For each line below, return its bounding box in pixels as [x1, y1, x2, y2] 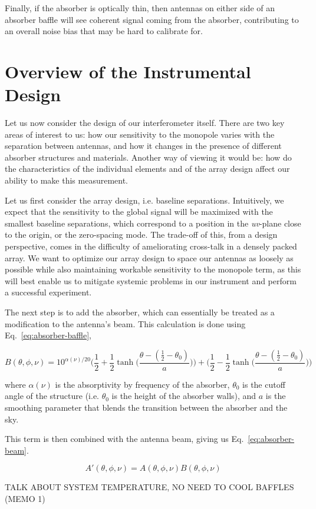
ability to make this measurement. [5, 174, 129, 187]
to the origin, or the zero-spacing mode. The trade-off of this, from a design [5, 228, 278, 241]
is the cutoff [242, 378, 285, 390]
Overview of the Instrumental [5, 59, 251, 83]
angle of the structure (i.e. [5, 390, 99, 402]
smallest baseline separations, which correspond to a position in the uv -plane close [5, 217, 301, 229]
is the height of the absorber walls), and [111, 390, 256, 402]
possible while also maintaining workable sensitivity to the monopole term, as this [5, 263, 301, 275]
